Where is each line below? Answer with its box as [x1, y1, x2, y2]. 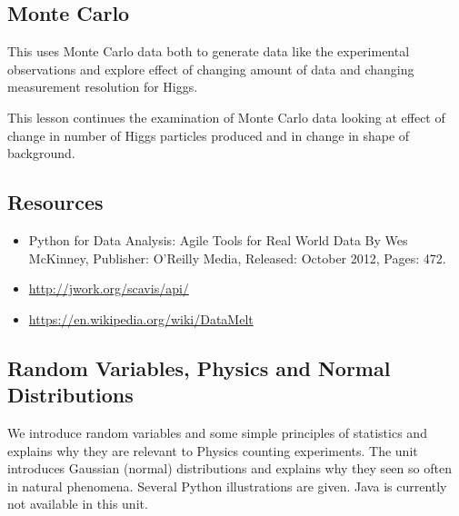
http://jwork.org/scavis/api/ [28, 279, 189, 298]
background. [7, 144, 75, 163]
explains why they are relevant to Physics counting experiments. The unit [7, 441, 418, 460]
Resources [7, 188, 104, 216]
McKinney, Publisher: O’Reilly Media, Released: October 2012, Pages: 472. [28, 248, 446, 267]
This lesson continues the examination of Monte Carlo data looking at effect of [7, 107, 445, 126]
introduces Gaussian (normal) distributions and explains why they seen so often [7, 459, 452, 478]
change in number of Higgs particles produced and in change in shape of [7, 125, 410, 144]
